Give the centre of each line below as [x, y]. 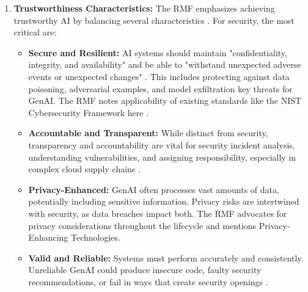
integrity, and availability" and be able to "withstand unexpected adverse [165, 64]
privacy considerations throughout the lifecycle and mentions [142, 225]
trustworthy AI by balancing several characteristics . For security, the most [154, 20]
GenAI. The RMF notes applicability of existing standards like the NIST [165, 100]
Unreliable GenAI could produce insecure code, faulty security [145, 270]
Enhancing [48, 237]
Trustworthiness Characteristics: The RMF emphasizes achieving [144, 8]
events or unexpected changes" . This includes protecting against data [159, 76]
